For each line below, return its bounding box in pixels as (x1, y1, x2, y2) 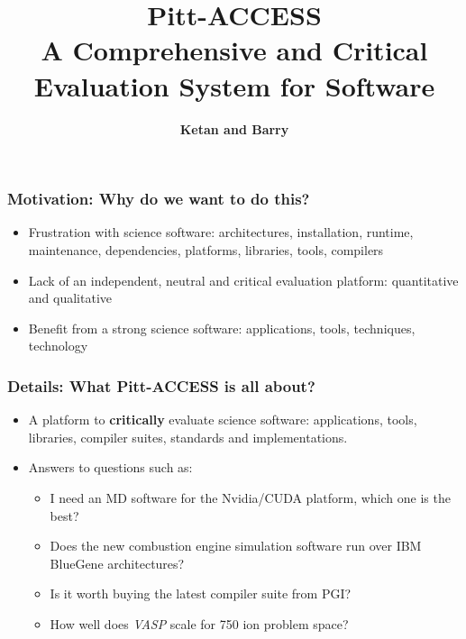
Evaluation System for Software (33, 67, 435, 104)
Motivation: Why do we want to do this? (7, 187, 310, 210)
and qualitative (28, 288, 112, 307)
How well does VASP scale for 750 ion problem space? (50, 614, 349, 633)
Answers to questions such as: (28, 458, 193, 477)
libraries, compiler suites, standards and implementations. (28, 427, 348, 446)
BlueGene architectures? (50, 553, 185, 572)
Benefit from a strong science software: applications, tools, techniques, (28, 318, 416, 337)
